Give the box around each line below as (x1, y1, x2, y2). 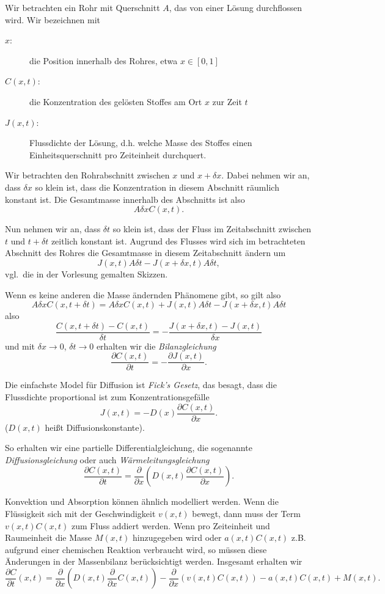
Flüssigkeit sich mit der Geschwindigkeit (5, 507, 156, 520)
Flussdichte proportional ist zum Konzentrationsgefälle (5, 391, 210, 403)
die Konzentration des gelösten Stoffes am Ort (29, 95, 202, 108)
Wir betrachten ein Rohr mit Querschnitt (5, 1, 160, 13)
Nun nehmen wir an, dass (5, 222, 101, 235)
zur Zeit (212, 95, 242, 108)
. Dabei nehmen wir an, (221, 169, 310, 182)
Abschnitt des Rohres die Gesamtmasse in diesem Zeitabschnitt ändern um (5, 246, 286, 259)
